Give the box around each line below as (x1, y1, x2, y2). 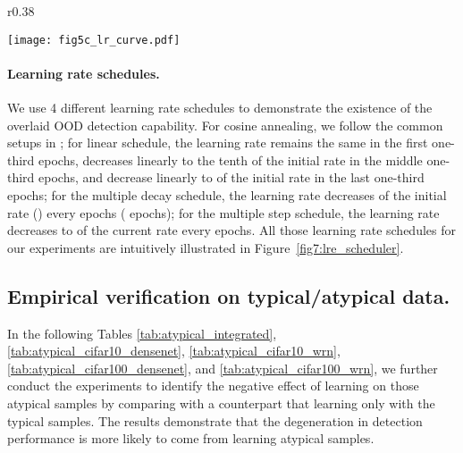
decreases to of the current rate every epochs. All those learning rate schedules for (7, 221, 456, 239)
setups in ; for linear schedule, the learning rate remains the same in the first (7, 133, 428, 152)
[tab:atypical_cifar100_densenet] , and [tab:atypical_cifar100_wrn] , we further (7, 358, 438, 377)
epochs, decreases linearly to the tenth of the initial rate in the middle (38, 150, 423, 169)
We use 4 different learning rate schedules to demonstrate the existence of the (7, 98, 433, 117)
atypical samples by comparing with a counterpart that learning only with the (7, 393, 435, 412)
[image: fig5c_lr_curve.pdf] (7, 33, 181, 46)
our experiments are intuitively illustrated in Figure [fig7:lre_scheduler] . (7, 238, 404, 256)
